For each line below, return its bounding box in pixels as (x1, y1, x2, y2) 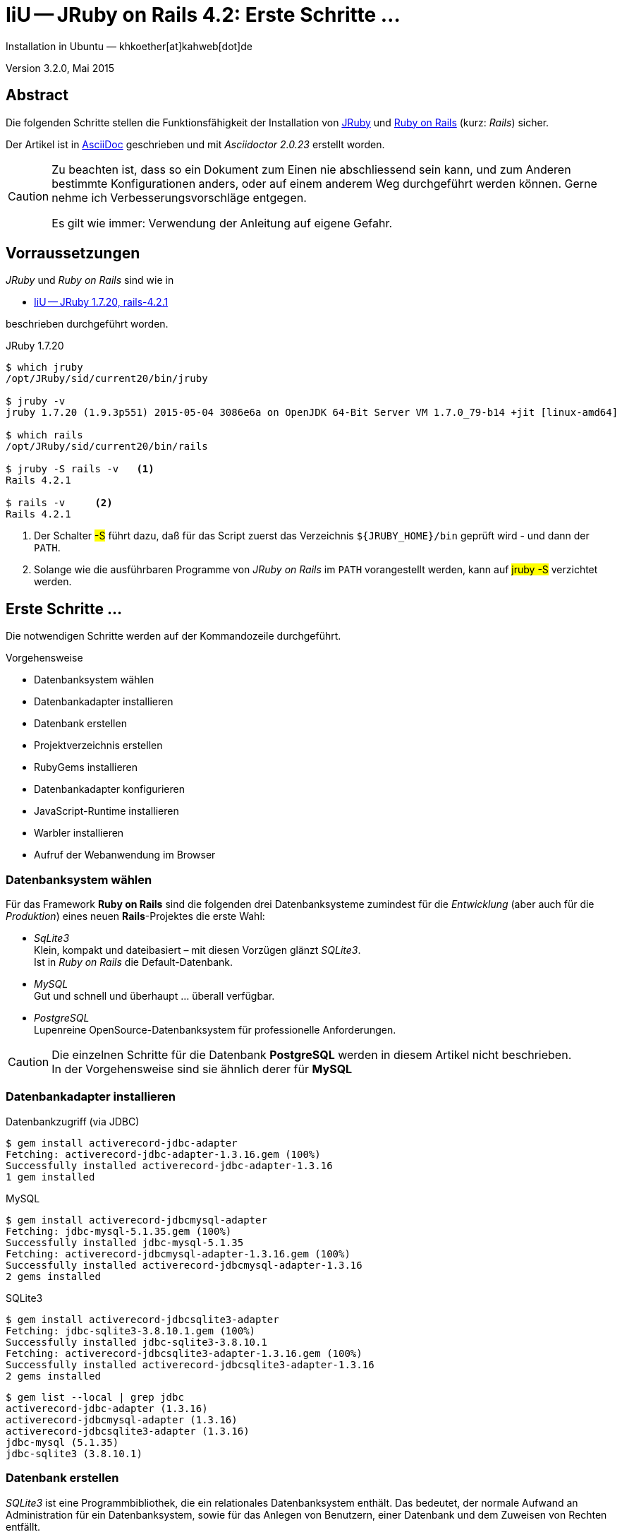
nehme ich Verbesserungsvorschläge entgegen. (51, 190, 307, 205)
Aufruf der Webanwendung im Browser (34, 849, 216, 861)
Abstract (6, 86, 68, 104)
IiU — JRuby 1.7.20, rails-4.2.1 (34, 296, 169, 309)
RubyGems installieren (34, 761, 138, 774)
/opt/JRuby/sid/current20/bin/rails (6, 441, 208, 453)
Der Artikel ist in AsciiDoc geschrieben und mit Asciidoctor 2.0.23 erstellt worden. (6, 138, 385, 150)
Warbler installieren (34, 827, 124, 839)
